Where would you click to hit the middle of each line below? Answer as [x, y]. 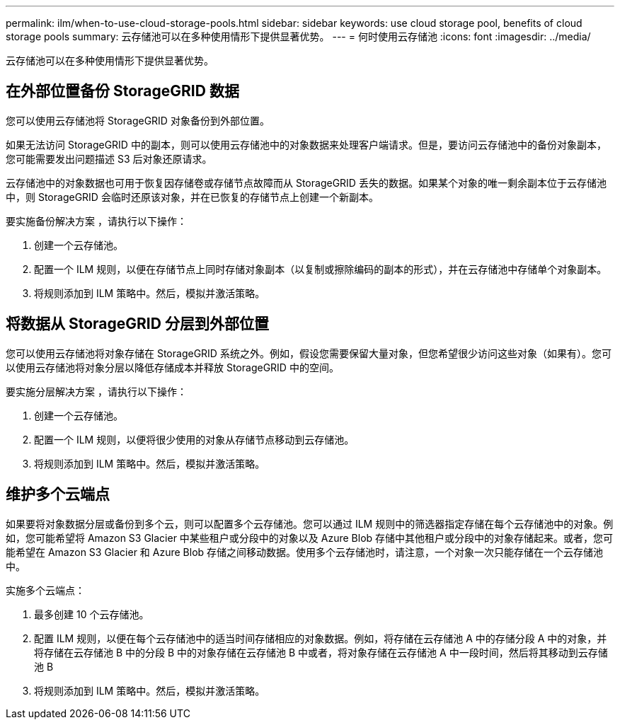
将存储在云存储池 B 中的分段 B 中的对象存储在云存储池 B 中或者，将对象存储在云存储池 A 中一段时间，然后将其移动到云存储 [321, 652]
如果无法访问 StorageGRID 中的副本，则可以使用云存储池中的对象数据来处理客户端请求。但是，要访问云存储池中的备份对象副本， [306, 144]
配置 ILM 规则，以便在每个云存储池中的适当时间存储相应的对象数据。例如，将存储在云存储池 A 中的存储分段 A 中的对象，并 [321, 638]
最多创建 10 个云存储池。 [92, 614]
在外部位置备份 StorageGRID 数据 [122, 91]
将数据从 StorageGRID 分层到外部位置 [137, 324]
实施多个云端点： [45, 590]
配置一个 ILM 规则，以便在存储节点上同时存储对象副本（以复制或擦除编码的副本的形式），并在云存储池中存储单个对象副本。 [321, 269]
